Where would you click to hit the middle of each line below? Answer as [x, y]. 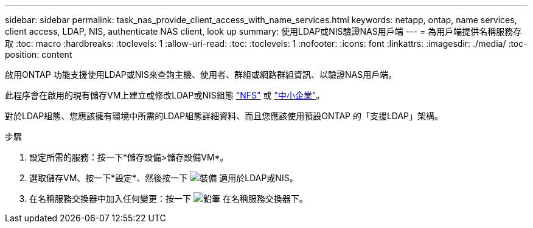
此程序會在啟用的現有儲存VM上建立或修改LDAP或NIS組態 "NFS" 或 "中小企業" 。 [165, 95]
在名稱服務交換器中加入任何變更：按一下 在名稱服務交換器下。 [169, 199]
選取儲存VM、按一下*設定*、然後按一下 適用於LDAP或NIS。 [164, 178]
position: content [39, 54]
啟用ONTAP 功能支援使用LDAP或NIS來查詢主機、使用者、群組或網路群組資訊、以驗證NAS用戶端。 [201, 74]
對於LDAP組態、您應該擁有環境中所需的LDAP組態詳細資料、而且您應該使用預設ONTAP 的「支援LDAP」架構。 [224, 116]
